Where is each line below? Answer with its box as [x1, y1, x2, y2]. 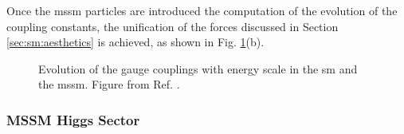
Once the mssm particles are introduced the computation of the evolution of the [6, 2, 398, 18]
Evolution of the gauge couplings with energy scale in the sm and [38, 60, 358, 77]
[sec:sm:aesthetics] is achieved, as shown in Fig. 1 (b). [6, 33, 265, 50]
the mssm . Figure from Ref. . [38, 76, 180, 93]
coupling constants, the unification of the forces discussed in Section [6, 18, 339, 34]
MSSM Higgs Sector [6, 109, 140, 129]
